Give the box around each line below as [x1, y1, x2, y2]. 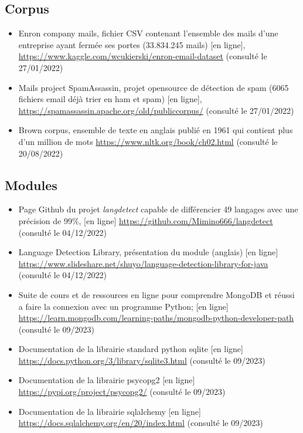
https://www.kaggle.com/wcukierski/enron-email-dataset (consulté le [18, 50, 267, 62]
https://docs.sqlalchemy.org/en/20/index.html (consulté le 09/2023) [18, 417, 263, 429]
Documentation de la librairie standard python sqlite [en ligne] [18, 343, 243, 355]
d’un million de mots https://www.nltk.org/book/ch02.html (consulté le [18, 135, 278, 147]
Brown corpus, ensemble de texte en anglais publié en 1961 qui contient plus [18, 124, 293, 136]
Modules [5, 175, 57, 194]
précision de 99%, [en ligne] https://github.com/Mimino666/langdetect [18, 214, 273, 226]
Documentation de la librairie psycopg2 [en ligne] [18, 374, 195, 386]
